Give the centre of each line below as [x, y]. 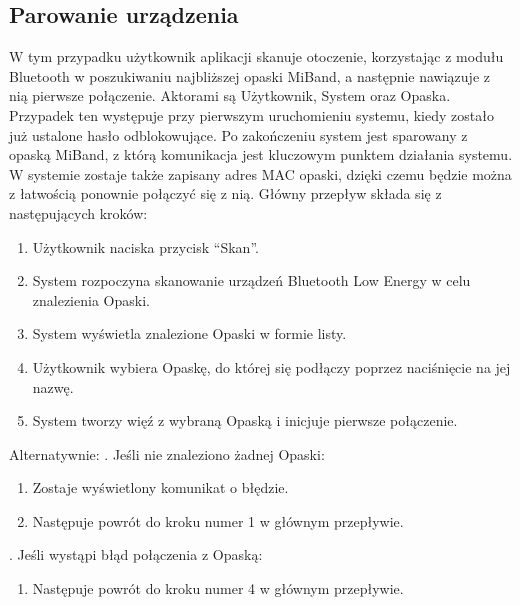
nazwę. [53, 386]
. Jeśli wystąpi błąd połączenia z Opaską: [136, 554]
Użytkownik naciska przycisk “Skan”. [145, 246]
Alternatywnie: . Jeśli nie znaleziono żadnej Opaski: [167, 453]
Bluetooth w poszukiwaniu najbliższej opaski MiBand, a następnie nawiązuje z [249, 75]
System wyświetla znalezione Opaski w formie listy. [189, 333]
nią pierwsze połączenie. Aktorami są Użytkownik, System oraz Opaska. [230, 95]
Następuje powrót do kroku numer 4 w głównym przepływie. [218, 588]
